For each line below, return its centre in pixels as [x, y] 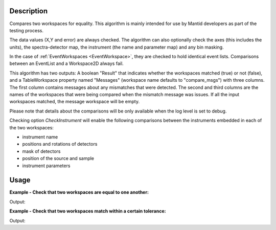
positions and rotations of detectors [60, 144]
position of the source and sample [58, 158]
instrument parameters [46, 166]
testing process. [26, 30]
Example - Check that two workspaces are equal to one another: [79, 192]
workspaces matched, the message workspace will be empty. [75, 102]
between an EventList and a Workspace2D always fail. [66, 63]
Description [29, 11]
